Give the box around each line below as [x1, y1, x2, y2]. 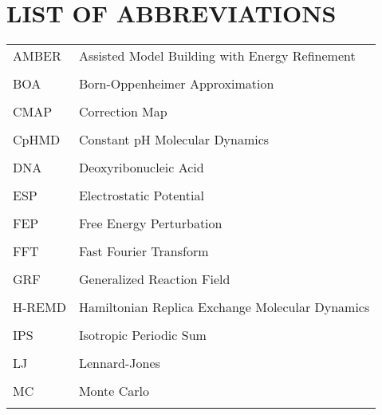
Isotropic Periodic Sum [78, 326, 207, 345]
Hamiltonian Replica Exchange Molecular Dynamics [78, 298, 370, 317]
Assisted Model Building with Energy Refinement [78, 46, 356, 65]
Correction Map [78, 102, 167, 121]
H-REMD [13, 298, 66, 317]
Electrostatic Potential [78, 186, 204, 205]
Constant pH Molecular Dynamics [78, 130, 270, 149]
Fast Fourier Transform [78, 242, 209, 261]
